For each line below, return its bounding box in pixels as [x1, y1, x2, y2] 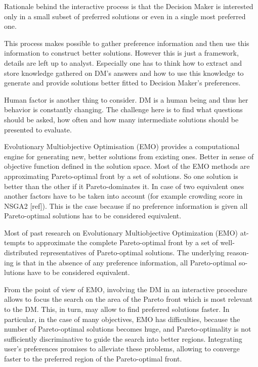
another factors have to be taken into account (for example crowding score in [4, 191, 243, 201]
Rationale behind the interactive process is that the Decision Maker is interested [4, 1, 253, 11]
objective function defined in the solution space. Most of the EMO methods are [4, 161, 250, 171]
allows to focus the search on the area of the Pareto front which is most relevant [4, 294, 253, 304]
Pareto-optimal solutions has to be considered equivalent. [4, 210, 182, 221]
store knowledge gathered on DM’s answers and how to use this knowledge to [4, 67, 244, 78]
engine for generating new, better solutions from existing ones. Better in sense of [4, 151, 254, 161]
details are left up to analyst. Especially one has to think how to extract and [4, 57, 242, 68]
